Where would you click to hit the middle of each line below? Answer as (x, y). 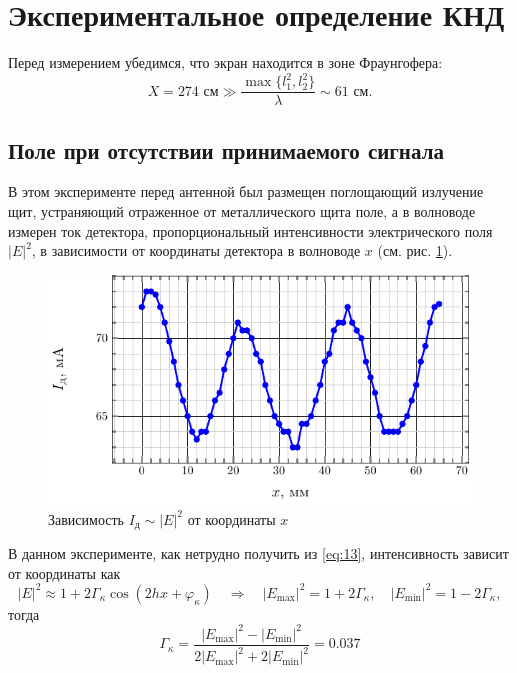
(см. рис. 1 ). (415, 250)
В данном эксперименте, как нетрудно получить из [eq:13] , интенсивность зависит (258, 553)
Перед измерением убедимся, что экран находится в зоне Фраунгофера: (225, 62)
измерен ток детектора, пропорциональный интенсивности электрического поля (250, 230)
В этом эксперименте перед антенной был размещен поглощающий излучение (246, 191)
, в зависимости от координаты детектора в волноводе (196, 250)
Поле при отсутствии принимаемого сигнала (226, 149)
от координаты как (64, 572)
